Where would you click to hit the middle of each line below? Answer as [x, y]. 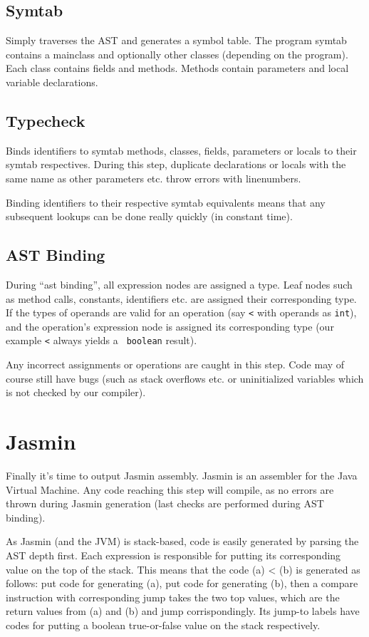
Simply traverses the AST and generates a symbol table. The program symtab [176, 40]
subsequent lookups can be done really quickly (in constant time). [149, 216]
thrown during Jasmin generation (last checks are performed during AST [165, 503]
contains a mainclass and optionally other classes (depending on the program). [177, 54]
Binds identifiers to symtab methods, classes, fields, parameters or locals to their [181, 150]
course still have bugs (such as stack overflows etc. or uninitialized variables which [185, 378]
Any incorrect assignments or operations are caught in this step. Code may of [175, 364]
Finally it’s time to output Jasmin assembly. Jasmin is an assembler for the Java [182, 475]
